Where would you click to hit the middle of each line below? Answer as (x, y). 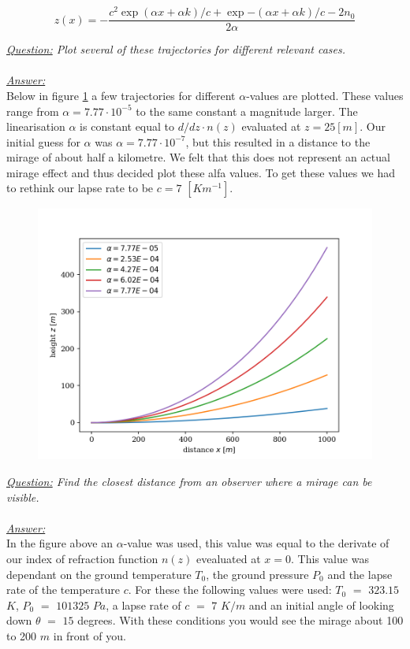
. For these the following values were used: (230, 590)
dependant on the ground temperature (99, 574)
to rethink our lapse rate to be (80, 188)
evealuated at (228, 559)
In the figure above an (60, 543)
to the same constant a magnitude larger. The (247, 111)
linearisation (36, 126)
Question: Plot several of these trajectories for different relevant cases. (176, 49)
